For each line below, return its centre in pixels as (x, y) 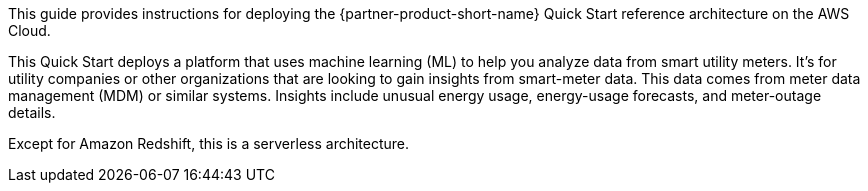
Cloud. (29, 30)
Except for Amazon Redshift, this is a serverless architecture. (209, 143)
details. (32, 112)
